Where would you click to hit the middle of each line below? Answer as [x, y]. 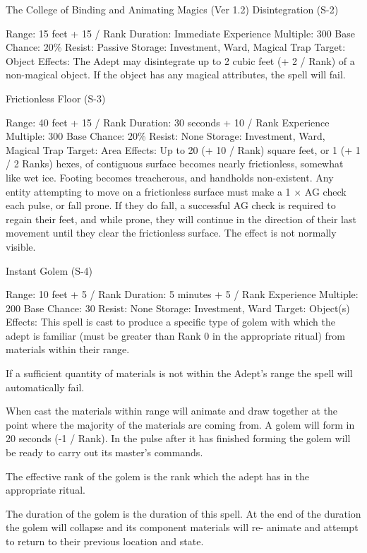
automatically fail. [45, 387]
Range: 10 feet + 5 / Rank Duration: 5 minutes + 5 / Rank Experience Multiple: [182, 294]
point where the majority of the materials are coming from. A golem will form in [180, 424]
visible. [21, 246]
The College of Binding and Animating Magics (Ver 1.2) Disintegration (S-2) [172, 9]
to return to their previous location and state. [105, 541]
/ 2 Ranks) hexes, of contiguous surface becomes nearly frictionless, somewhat [175, 163]
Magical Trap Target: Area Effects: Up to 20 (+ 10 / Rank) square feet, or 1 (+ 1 [183, 149]
